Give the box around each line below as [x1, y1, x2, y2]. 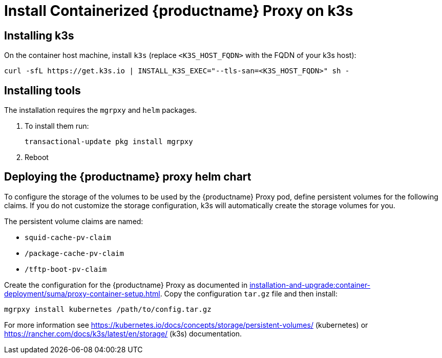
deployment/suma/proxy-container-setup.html [4, 289, 160, 298]
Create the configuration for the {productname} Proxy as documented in [4, 280, 248, 289]
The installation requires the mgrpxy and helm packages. [4, 106, 197, 115]
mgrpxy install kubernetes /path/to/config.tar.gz [4, 305, 212, 313]
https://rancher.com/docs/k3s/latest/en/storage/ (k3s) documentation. [4, 329, 242, 338]
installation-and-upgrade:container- [249, 280, 371, 289]
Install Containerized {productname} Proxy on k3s [4, 2, 353, 19]
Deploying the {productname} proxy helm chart [4, 170, 251, 184]
